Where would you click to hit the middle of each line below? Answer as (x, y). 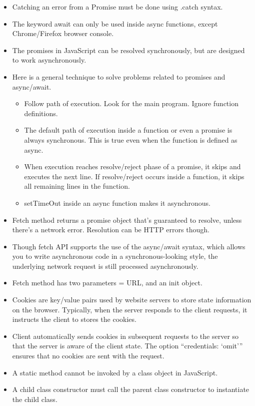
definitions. (41, 113)
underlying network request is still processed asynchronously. (105, 266)
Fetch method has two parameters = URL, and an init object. (107, 283)
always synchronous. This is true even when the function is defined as (131, 139)
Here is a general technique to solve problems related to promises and (119, 76)
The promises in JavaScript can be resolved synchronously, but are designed (128, 50)
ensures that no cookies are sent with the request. (88, 356)
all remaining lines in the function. (77, 186)
